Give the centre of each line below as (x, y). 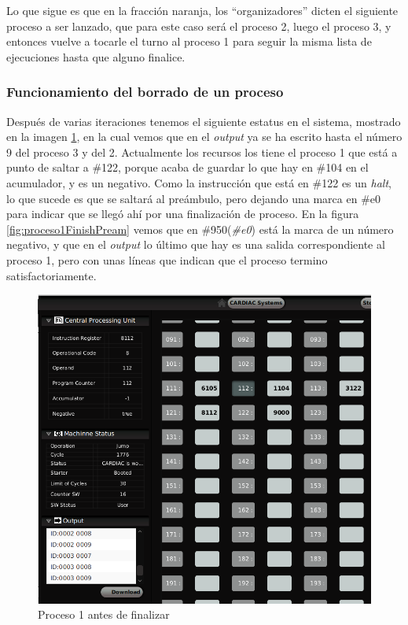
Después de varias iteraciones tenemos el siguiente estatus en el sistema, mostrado (204, 121)
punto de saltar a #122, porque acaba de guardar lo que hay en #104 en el (187, 167)
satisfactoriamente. (51, 275)
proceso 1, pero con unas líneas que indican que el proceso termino (167, 259)
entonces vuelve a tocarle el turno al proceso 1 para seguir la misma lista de (189, 41)
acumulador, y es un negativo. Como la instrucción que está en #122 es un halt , (199, 182)
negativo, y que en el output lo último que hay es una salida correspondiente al (196, 244)
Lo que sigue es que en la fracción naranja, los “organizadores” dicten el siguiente (202, 10)
